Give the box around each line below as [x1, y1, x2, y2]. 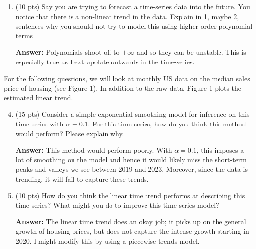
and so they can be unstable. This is [136, 47, 246, 57]
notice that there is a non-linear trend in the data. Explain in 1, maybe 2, [15, 11, 239, 21]
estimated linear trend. [4, 92, 73, 102]
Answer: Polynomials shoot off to [15, 47, 120, 57]
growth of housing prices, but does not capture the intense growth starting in [15, 226, 249, 236]
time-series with [15, 118, 64, 128]
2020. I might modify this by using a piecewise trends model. [15, 235, 200, 246]
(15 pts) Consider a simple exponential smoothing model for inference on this [15, 109, 250, 119]
